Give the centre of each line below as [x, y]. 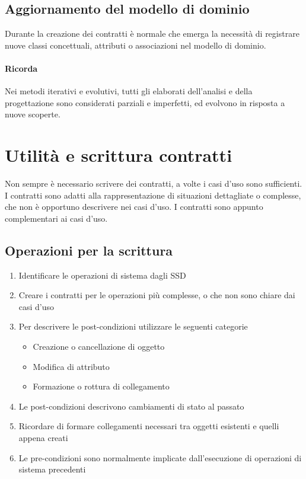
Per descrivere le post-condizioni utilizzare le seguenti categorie [133, 326]
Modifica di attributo [71, 366]
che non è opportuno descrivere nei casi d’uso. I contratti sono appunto [134, 207]
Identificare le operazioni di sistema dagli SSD [102, 275]
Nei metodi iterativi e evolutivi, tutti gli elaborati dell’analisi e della [129, 91]
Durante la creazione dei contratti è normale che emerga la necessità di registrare [152, 33]
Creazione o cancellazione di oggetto [99, 347]
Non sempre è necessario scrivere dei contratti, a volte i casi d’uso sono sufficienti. [154, 183]
